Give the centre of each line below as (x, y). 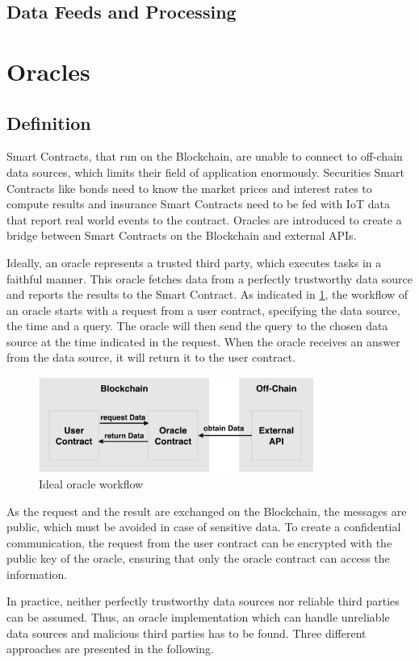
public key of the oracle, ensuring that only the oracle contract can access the (198, 558)
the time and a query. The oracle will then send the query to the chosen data (197, 326)
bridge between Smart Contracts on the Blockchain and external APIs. (182, 235)
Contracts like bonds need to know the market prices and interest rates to (189, 188)
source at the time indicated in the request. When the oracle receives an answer (203, 341)
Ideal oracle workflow (91, 483)
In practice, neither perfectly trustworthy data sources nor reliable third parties (203, 601)
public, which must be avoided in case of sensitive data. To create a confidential (204, 527)
